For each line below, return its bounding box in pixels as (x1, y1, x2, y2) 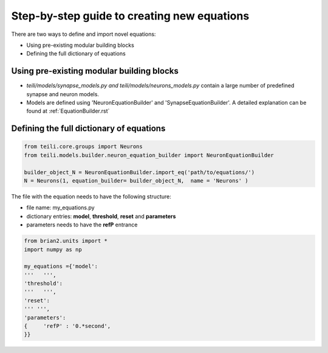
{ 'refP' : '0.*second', (24, 323, 111, 330)
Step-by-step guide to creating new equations (11, 9, 250, 23)
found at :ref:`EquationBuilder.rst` (26, 107, 110, 115)
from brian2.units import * (24, 237, 108, 245)
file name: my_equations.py (26, 204, 95, 211)
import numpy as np (24, 246, 82, 253)
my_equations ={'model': (24, 263, 98, 270)
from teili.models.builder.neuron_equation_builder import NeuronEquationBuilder (24, 152, 275, 158)
